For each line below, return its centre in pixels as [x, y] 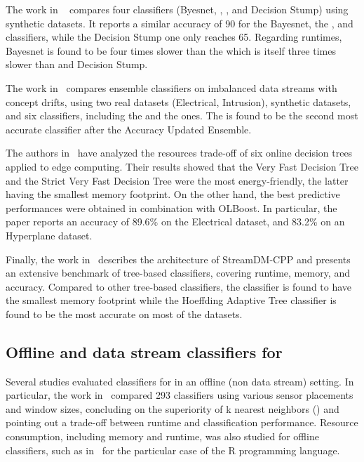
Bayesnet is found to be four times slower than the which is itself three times [171, 50]
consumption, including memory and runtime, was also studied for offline [162, 436]
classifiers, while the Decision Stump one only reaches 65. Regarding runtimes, [174, 37]
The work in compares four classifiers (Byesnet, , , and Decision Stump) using [177, 9]
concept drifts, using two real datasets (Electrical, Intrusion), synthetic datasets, [178, 101]
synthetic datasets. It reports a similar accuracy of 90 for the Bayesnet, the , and [180, 23]
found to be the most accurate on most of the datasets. [124, 313]
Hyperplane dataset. [49, 235]
